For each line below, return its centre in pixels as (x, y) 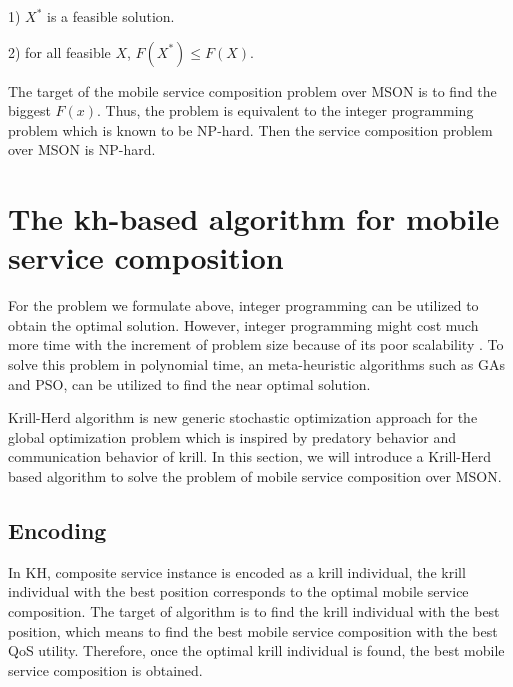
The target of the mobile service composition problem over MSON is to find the (252, 90)
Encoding (57, 530)
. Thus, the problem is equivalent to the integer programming (285, 110)
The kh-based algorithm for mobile (254, 218)
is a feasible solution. (111, 16)
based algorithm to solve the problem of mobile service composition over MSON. (255, 476)
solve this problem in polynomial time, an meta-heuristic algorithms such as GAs (256, 364)
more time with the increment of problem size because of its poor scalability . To (256, 344)
